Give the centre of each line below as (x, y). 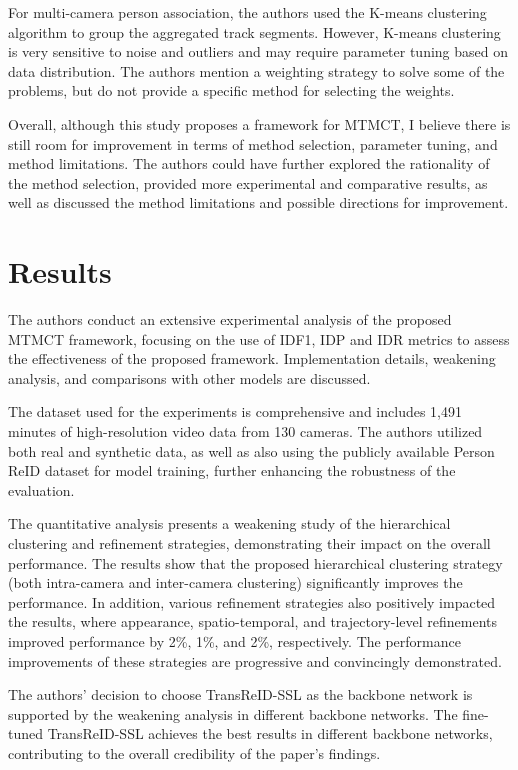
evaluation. (41, 489)
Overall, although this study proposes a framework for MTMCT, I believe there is (259, 123)
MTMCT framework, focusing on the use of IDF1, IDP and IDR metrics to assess (259, 338)
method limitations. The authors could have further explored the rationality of (249, 163)
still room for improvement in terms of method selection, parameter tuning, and (253, 143)
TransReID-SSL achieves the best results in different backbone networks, (270, 733)
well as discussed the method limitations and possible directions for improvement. (258, 202)
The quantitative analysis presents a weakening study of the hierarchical (229, 523)
